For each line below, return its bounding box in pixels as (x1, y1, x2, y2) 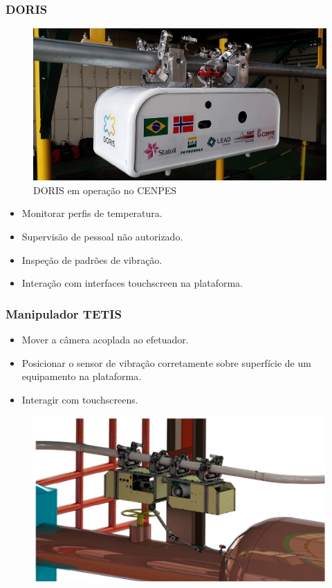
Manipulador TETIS (6, 305, 122, 322)
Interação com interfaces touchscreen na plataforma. (21, 276, 243, 290)
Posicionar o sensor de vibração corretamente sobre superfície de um (21, 355, 311, 370)
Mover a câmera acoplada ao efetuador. (21, 332, 189, 347)
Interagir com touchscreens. (21, 392, 138, 406)
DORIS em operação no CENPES (33, 182, 177, 197)
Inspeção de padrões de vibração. (21, 252, 163, 267)
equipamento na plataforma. (21, 369, 142, 383)
